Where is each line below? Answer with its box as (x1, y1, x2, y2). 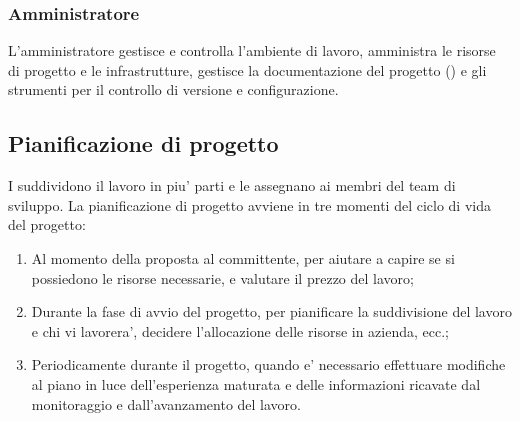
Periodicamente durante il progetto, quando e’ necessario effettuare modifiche (31, 354, 506, 375)
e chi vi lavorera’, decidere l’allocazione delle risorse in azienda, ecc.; (31, 320, 449, 341)
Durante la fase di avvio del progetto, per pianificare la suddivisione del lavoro (31, 301, 512, 322)
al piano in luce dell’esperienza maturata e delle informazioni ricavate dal (31, 373, 481, 394)
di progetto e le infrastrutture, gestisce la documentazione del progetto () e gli (8, 59, 487, 80)
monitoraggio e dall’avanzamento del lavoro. (31, 393, 301, 414)
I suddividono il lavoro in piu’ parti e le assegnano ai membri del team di (8, 175, 456, 196)
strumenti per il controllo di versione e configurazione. (8, 79, 339, 100)
